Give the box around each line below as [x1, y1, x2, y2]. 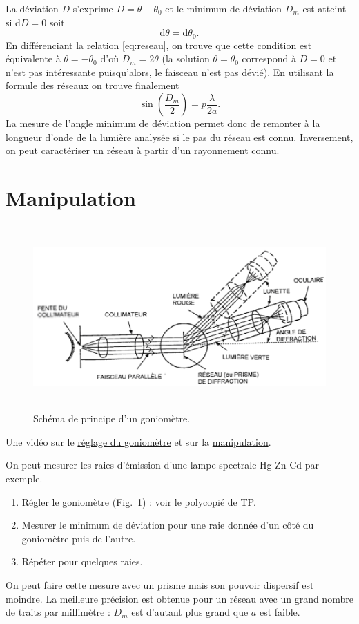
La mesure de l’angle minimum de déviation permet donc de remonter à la [6, 116, 320, 131]
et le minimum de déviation [165, 1, 282, 15]
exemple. [6, 471, 43, 485]
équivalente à [6, 51, 61, 66]
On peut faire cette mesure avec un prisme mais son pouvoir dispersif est [6, 577, 314, 592]
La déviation [6, 1, 59, 15]
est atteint [302, 1, 347, 15]
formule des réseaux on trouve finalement [6, 78, 179, 93]
